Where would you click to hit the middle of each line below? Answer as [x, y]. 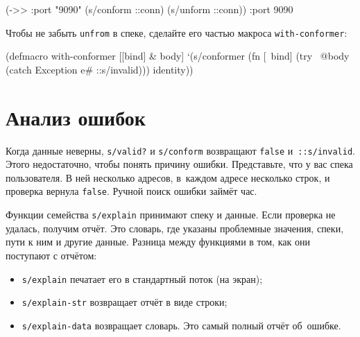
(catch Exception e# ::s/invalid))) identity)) [100, 69]
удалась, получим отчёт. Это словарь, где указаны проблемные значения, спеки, [175, 228]
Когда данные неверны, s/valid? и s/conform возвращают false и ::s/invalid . [180, 150]
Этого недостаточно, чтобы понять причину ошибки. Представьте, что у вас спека [179, 164]
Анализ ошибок [76, 117]
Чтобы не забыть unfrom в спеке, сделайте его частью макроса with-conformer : [177, 32]
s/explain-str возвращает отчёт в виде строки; [125, 302]
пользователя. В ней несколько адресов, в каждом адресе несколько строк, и [168, 177]
